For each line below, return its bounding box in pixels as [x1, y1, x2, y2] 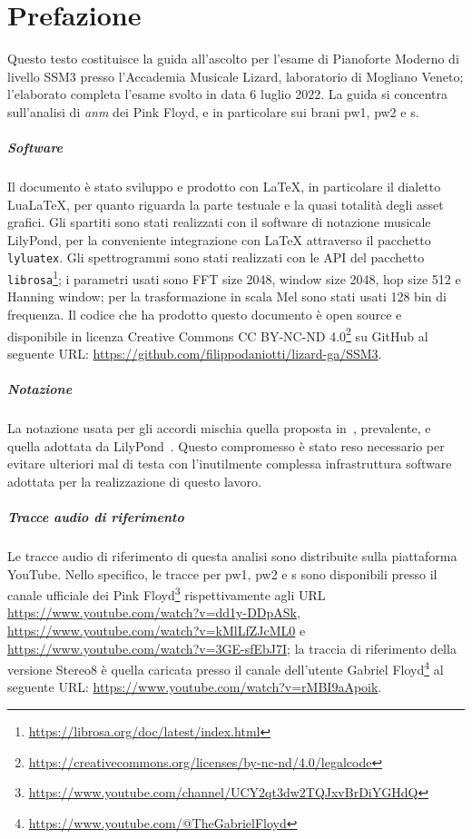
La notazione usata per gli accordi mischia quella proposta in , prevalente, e [7, 419, 431, 437]
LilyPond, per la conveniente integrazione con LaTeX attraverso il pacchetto [7, 230, 431, 249]
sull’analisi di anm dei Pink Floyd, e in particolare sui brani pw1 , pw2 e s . [7, 102, 419, 121]
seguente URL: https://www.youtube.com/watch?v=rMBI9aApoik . [7, 677, 382, 696]
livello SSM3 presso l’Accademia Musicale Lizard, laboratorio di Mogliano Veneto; [7, 66, 464, 85]
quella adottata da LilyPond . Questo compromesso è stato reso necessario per [7, 436, 445, 455]
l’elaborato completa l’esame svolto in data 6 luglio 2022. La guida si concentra [7, 84, 448, 104]
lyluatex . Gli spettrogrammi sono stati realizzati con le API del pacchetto [7, 248, 425, 267]
